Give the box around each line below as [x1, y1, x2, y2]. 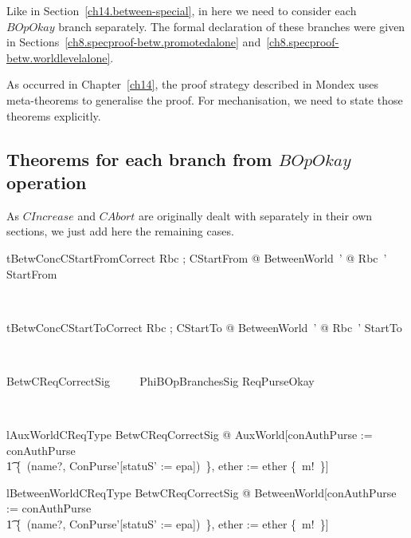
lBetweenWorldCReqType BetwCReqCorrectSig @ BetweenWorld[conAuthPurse [6, 484, 397, 500]
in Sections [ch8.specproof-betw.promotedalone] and [6, 34, 261, 50]
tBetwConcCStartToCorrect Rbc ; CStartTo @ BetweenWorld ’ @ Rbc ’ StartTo [6, 318, 402, 335]
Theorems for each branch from [6, 146, 272, 171]
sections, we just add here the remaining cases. [6, 223, 234, 239]
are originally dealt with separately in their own [139, 207, 373, 224]
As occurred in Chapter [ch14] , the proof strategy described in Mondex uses [6, 76, 378, 93]
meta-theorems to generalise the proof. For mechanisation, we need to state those [6, 91, 403, 108]
